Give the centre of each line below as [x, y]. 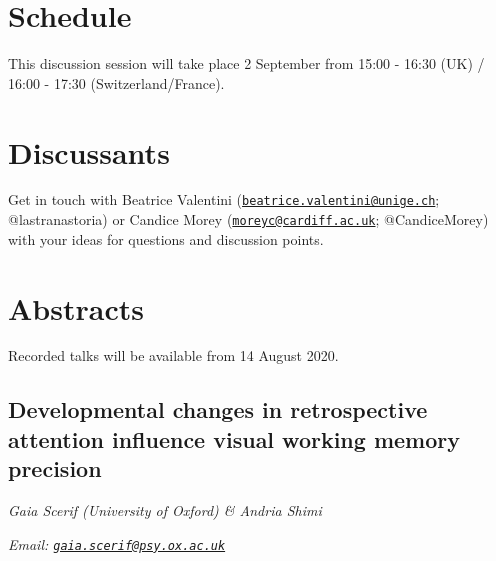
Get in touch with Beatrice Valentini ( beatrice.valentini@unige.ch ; [224, 199]
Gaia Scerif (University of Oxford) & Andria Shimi [165, 510]
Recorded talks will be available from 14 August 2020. [173, 355]
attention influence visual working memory [234, 438]
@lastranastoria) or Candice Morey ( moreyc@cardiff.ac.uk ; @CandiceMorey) [248, 219]
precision [55, 468]
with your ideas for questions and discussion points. [166, 238]
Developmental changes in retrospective [218, 409]
